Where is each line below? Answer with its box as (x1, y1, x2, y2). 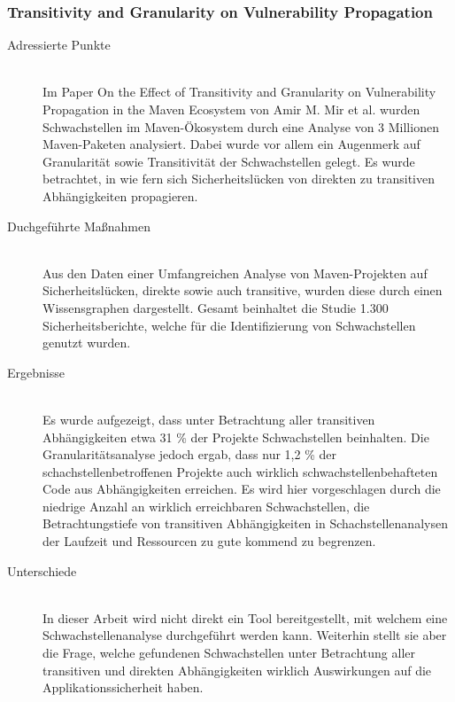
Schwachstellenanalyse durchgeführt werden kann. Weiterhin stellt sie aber (42, 626, 447, 644)
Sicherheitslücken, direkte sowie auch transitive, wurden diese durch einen (42, 281, 443, 300)
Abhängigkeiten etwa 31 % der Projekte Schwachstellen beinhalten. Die (42, 427, 429, 446)
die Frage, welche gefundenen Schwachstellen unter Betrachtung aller (42, 643, 415, 662)
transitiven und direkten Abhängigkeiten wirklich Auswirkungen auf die (42, 660, 432, 679)
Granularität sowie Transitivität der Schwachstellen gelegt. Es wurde (42, 152, 415, 170)
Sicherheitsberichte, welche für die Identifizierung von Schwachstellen (42, 316, 416, 334)
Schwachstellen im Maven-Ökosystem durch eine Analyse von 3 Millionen (42, 117, 439, 136)
